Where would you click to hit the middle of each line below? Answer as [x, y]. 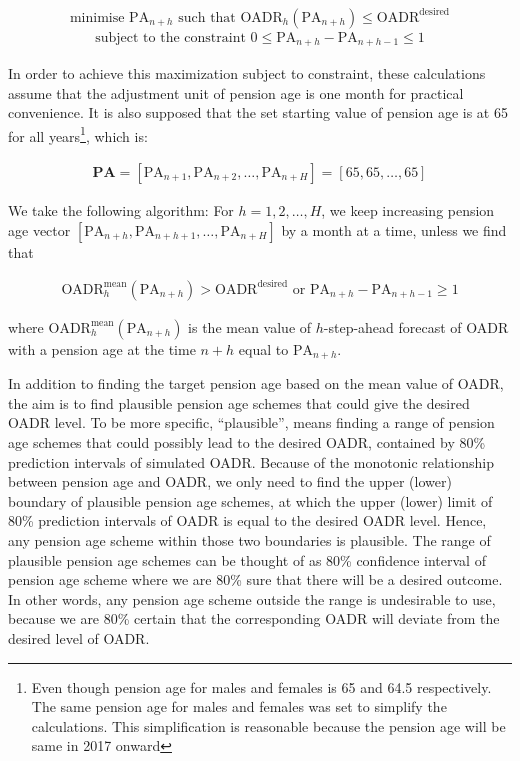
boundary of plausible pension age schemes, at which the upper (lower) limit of [250, 500]
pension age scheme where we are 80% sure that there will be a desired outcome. [255, 579]
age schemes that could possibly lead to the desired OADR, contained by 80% [247, 442]
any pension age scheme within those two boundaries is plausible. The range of [249, 539]
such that [207, 17]
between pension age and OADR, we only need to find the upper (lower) [230, 481]
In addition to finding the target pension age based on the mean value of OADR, [256, 383]
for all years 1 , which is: [78, 134]
